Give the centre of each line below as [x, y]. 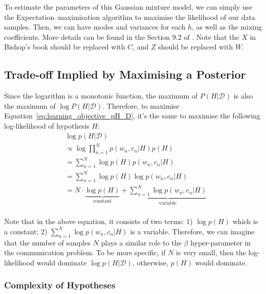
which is [245, 221]
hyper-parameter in [221, 242]
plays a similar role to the [141, 242]
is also [243, 96]
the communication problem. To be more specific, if [85, 252]
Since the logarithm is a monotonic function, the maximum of [101, 96]
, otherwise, [151, 262]
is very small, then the [211, 252]
